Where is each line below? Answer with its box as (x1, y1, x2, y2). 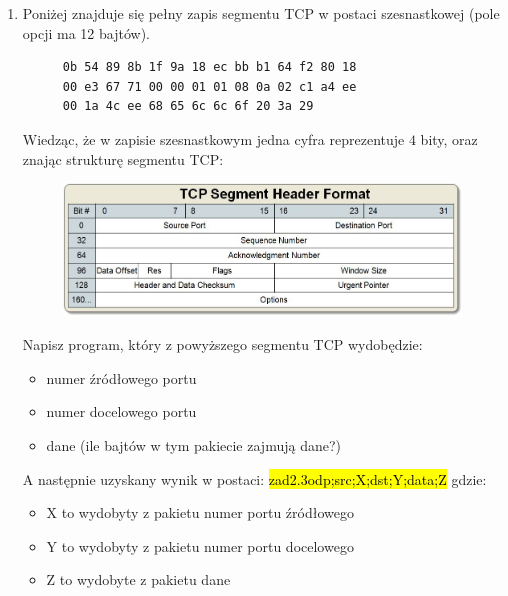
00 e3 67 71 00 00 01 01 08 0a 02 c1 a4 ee (62, 79, 357, 94)
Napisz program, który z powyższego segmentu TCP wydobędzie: (22, 334, 423, 355)
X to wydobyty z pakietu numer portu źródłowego (46, 502, 354, 523)
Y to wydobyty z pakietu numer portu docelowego (46, 535, 354, 556)
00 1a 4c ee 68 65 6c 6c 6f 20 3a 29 (62, 99, 314, 114)
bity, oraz (420, 128, 478, 149)
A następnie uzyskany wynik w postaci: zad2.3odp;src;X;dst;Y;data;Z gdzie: (22, 468, 487, 489)
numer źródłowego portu (46, 367, 197, 388)
